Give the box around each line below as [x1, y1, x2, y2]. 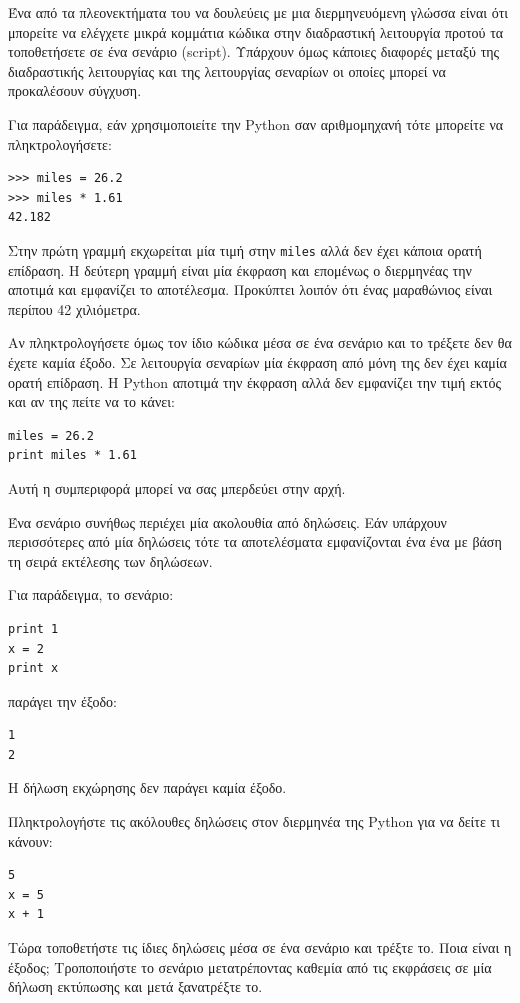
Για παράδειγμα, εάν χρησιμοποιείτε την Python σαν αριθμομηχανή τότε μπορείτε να [8, 113, 504, 134]
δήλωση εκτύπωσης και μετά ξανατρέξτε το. [8, 976, 263, 997]
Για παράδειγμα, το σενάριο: [8, 584, 174, 605]
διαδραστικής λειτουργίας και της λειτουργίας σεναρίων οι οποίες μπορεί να [8, 60, 446, 81]
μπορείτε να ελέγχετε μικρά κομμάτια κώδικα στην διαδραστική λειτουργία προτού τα [8, 21, 504, 42]
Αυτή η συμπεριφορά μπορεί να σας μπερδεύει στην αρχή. [8, 477, 346, 498]
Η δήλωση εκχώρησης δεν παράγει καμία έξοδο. [8, 777, 287, 798]
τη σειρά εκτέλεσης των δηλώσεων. [8, 550, 213, 571]
